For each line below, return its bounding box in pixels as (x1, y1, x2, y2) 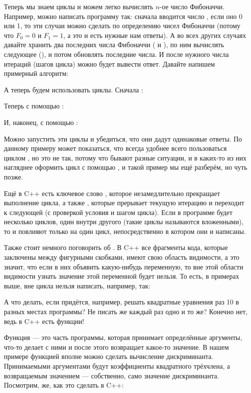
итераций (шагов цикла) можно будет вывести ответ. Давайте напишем (4, 58, 215, 69)
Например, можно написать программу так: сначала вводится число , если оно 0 (4, 11, 243, 21)
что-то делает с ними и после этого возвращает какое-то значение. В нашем (4, 341, 229, 352)
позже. (4, 171, 23, 181)
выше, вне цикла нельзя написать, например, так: (4, 280, 151, 290)
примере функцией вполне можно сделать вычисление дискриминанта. (4, 351, 214, 361)
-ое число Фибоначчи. (160, 1, 225, 11)
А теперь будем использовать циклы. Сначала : (4, 84, 143, 94)
